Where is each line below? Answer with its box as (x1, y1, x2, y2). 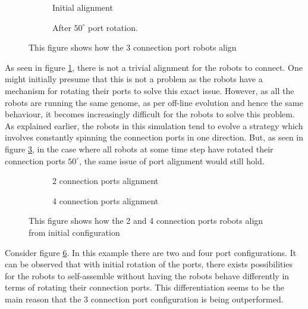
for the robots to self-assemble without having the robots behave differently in (5, 269, 290, 282)
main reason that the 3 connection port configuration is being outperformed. (5, 292, 284, 305)
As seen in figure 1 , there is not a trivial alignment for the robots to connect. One (5, 61, 303, 73)
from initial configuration (29, 226, 120, 238)
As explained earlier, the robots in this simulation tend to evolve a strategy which (5, 119, 303, 132)
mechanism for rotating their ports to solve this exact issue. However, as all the (5, 84, 294, 96)
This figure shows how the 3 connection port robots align (29, 41, 237, 54)
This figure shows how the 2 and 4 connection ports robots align (29, 214, 263, 227)
